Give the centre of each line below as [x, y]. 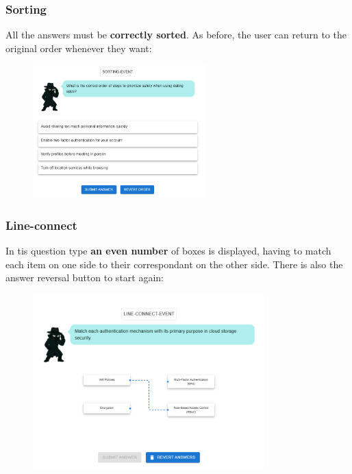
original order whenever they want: [79, 48]
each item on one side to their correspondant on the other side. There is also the [174, 264]
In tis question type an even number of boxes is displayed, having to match [168, 251]
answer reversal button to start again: [85, 277]
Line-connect [41, 225]
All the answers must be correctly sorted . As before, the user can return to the [176, 35]
